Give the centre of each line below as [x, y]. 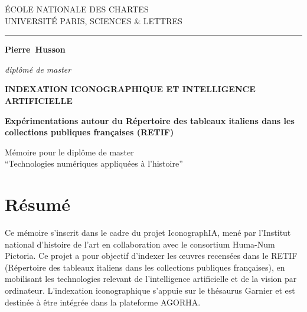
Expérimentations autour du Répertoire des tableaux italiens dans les [150, 120]
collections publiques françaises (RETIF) [89, 132]
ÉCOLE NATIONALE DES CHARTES [77, 9]
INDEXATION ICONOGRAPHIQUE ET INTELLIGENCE [130, 89]
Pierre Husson [35, 49]
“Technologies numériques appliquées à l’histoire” [94, 163]
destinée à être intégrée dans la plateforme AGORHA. [103, 302]
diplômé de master [38, 69]
